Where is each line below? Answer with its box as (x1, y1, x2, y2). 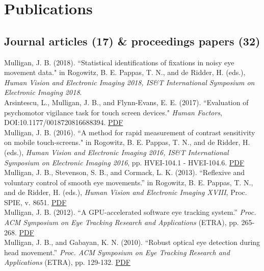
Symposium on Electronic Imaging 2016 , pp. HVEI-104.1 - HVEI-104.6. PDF (4, 157, 245, 167)
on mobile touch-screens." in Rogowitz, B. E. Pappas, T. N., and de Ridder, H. (4, 137, 250, 147)
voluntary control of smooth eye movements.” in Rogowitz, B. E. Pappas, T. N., (4, 177, 253, 187)
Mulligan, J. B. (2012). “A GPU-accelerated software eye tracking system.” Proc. (4, 207, 256, 217)
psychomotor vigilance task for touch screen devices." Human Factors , (4, 107, 222, 117)
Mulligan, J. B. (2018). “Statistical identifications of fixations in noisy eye (4, 57, 234, 67)
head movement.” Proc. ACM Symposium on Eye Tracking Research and (4, 247, 230, 257)
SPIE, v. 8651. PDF (4, 196, 67, 207)
